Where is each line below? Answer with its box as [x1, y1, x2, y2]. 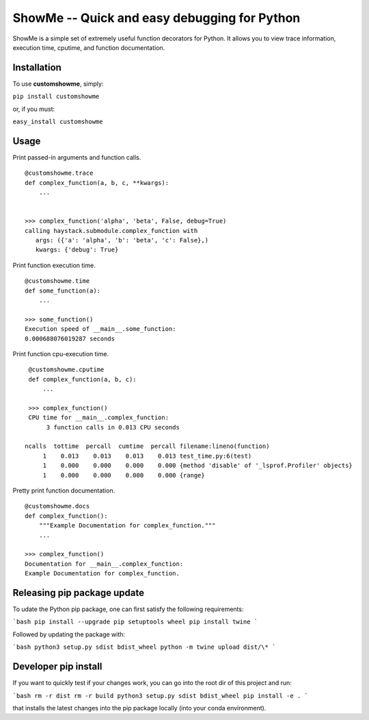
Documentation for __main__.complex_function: [25, 560, 184, 568]
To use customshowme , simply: [12, 79, 104, 88]
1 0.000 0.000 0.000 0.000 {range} [42, 471, 205, 479]
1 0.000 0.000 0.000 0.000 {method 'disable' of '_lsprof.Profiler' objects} [42, 462, 353, 469]
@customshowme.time [25, 277, 90, 285]
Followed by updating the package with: [12, 630, 126, 638]
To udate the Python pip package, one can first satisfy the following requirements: [12, 605, 244, 613]
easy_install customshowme [12, 118, 103, 126]
